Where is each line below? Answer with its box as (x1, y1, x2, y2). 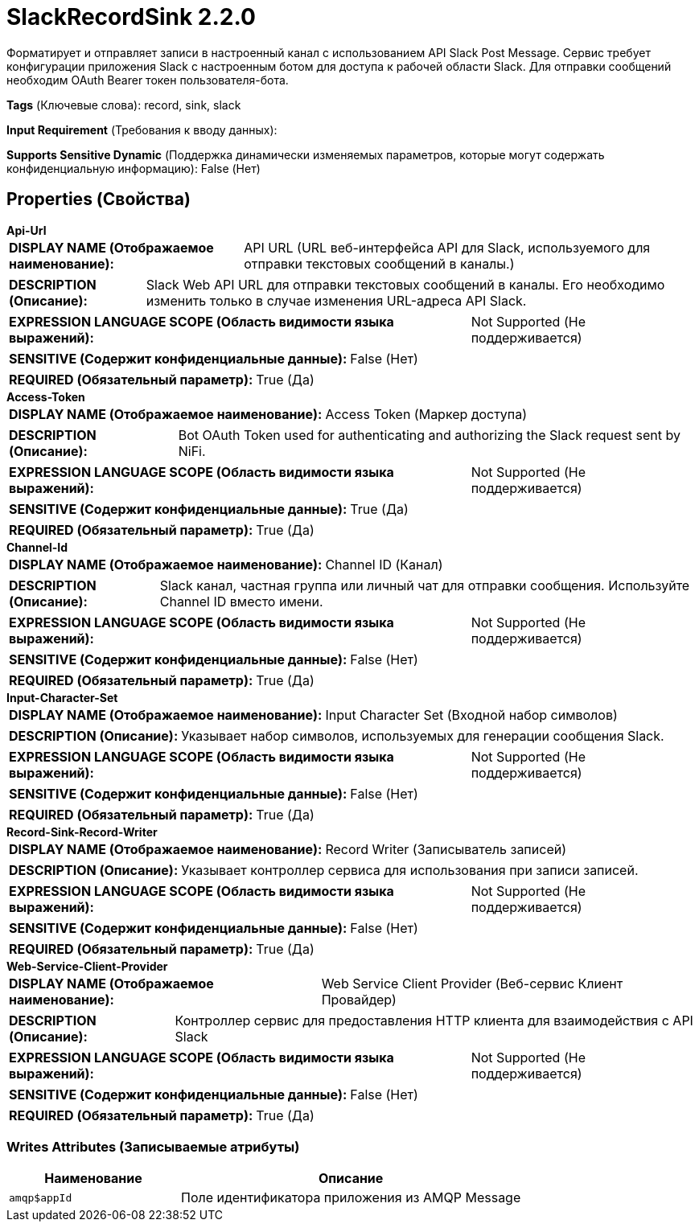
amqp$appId (9, 1191, 72, 1204)
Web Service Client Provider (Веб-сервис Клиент (321, 975, 623, 992)
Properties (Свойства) (6, 189, 191, 210)
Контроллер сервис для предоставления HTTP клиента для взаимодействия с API (175, 1012, 693, 1029)
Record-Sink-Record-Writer (6, 824, 158, 839)
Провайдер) (321, 991, 397, 1008)
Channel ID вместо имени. (159, 593, 323, 610)
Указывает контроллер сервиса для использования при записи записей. (181, 861, 639, 878)
